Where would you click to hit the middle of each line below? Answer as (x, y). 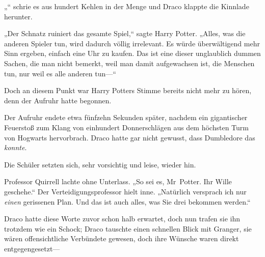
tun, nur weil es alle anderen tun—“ (60, 73)
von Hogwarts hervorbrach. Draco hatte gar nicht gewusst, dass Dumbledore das (130, 137)
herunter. (18, 16)
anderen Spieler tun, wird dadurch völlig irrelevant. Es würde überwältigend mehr (132, 43)
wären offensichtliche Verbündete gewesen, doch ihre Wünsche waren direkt (122, 238)
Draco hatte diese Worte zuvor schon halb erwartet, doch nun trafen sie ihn (122, 219)
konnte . (16, 147)
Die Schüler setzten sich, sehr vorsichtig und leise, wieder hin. (100, 164)
